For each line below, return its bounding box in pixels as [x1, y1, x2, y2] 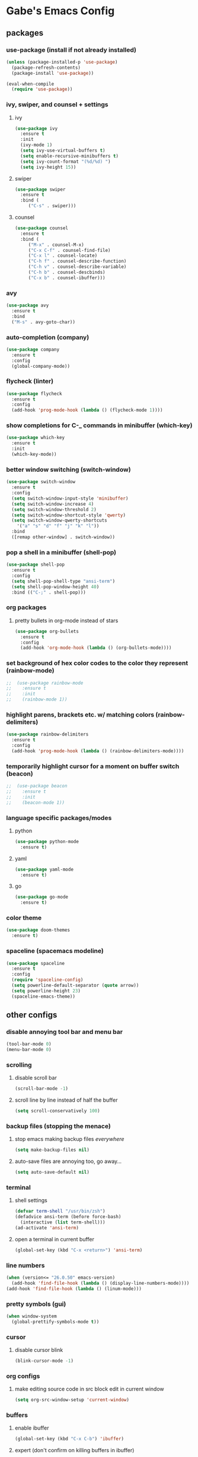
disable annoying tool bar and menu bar [6, 1027, 123, 1036]
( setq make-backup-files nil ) [14, 1147, 90, 1153]
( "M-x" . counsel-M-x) [28, 242, 84, 248]
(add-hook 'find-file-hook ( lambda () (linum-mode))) [6, 1285, 142, 1292]
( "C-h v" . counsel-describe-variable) [28, 264, 127, 270]
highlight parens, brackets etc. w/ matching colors [6, 710, 155, 718]
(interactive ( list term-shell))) [20, 1219, 106, 1225]
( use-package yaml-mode [14, 866, 74, 872]
